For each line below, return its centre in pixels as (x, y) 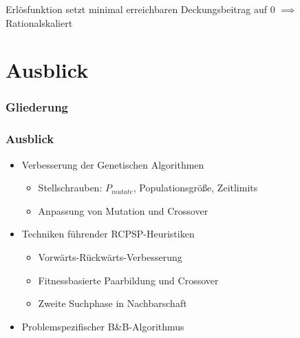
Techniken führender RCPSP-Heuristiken (108, 234)
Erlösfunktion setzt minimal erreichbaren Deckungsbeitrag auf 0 (140, 9)
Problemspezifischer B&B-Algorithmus (103, 326)
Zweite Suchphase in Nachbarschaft (112, 303)
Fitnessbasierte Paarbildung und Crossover (128, 280)
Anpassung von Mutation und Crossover (123, 210)
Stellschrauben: (70, 188)
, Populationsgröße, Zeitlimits (195, 188)
